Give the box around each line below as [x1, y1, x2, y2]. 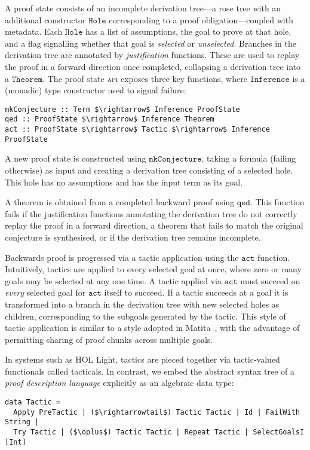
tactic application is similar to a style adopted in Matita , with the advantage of [5, 321, 300, 334]
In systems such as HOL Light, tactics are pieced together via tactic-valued [5, 353, 280, 366]
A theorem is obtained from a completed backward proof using [5, 196, 235, 208]
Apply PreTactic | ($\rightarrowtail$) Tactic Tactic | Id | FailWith [13, 408, 300, 416]
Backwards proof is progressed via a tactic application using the [5, 251, 239, 263]
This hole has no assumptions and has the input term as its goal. [5, 175, 243, 188]
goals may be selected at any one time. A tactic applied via [5, 274, 222, 287]
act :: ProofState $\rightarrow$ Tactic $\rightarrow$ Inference [5, 125, 270, 134]
